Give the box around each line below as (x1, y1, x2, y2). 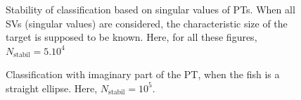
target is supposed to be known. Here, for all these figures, (6, 30, 257, 44)
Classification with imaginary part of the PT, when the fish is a (6, 67, 280, 82)
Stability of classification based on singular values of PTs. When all (6, 2, 295, 16)
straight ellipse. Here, (6, 80, 98, 95)
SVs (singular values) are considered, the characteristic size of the (6, 15, 288, 30)
